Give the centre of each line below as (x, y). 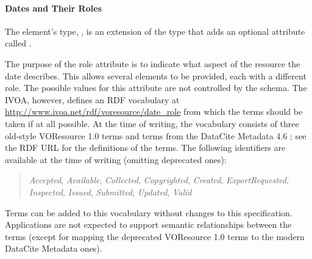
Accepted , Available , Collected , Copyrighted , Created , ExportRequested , (159, 180)
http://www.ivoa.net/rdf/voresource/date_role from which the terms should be (154, 111)
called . (18, 43)
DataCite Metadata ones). (54, 248)
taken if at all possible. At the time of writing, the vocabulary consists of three (152, 123)
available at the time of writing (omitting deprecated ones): (116, 159)
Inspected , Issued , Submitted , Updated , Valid (110, 192)
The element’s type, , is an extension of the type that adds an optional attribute (155, 31)
